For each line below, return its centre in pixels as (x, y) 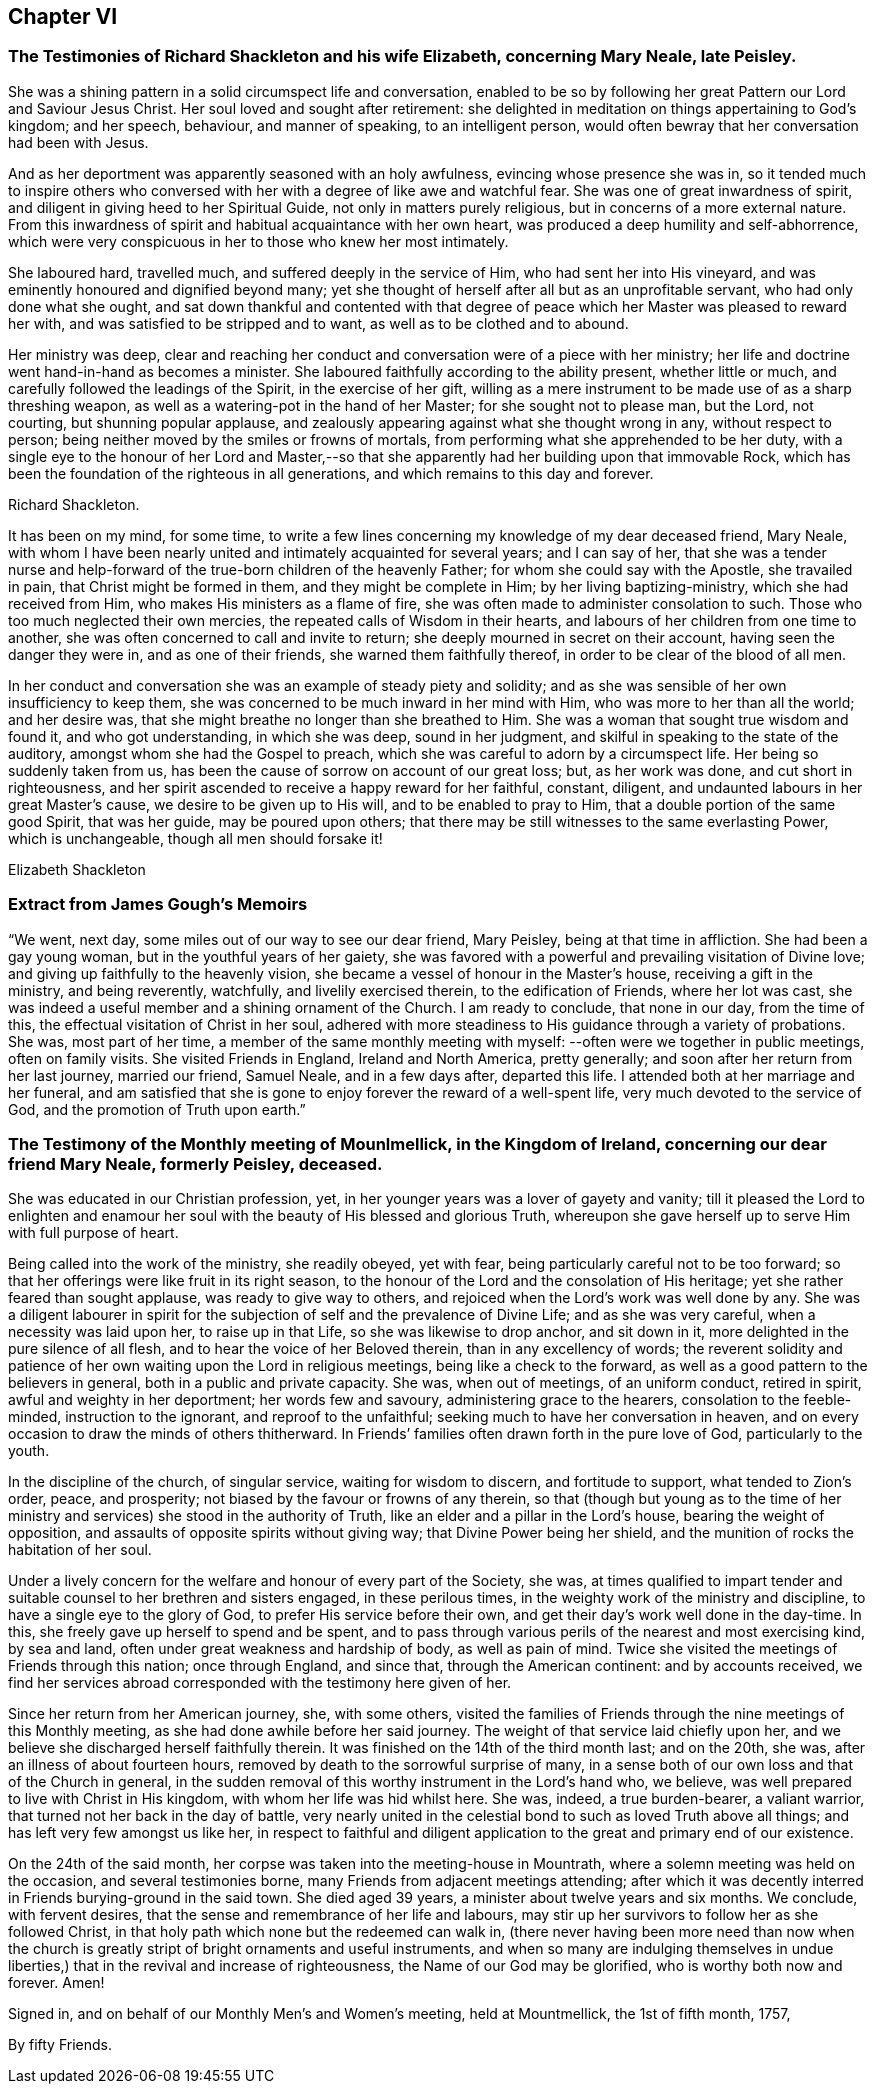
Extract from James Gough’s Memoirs (158, 904)
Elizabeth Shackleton (77, 869)
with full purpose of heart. (93, 1233)
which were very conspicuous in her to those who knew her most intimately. (258, 241)
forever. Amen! (56, 1983)
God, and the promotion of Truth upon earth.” (157, 1109)
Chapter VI (63, 16)
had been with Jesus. (78, 142)
